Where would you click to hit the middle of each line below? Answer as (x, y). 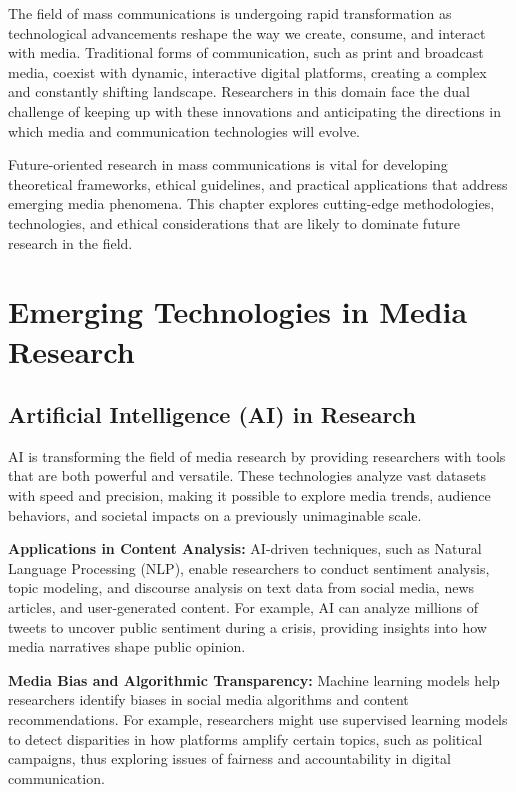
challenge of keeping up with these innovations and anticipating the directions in (255, 110)
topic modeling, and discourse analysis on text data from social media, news (241, 587)
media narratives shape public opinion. (127, 646)
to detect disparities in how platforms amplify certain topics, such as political (245, 738)
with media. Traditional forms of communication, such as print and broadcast (246, 52)
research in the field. (70, 242)
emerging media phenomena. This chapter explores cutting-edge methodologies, (251, 203)
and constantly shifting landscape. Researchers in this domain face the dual (239, 91)
